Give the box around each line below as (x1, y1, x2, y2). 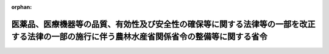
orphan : (11, 4, 32, 10)
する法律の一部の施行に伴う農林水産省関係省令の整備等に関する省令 (11, 32, 267, 42)
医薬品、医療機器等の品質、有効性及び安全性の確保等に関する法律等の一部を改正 (11, 19, 316, 29)
